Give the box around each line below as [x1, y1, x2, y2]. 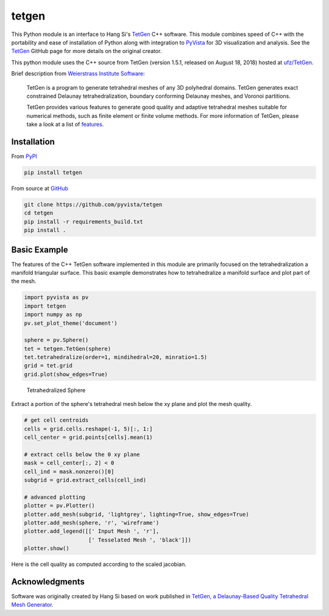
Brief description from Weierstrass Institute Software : [11, 70, 146, 78]
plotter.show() [24, 545, 69, 552]
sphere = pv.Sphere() [24, 336, 89, 344]
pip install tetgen [24, 168, 82, 176]
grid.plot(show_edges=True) [24, 371, 108, 378]
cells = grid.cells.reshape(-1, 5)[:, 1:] [24, 425, 153, 432]
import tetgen [24, 302, 66, 310]
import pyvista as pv [24, 294, 89, 301]
